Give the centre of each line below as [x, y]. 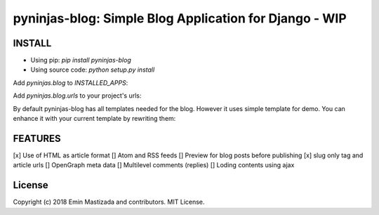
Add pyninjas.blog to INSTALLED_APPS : [71, 83]
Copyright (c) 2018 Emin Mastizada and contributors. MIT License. [109, 202]
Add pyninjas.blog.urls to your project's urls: [77, 96]
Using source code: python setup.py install [93, 70]
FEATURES [37, 138]
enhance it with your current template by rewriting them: [94, 119]
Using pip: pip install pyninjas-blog [81, 60]
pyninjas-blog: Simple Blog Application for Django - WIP [180, 18]
